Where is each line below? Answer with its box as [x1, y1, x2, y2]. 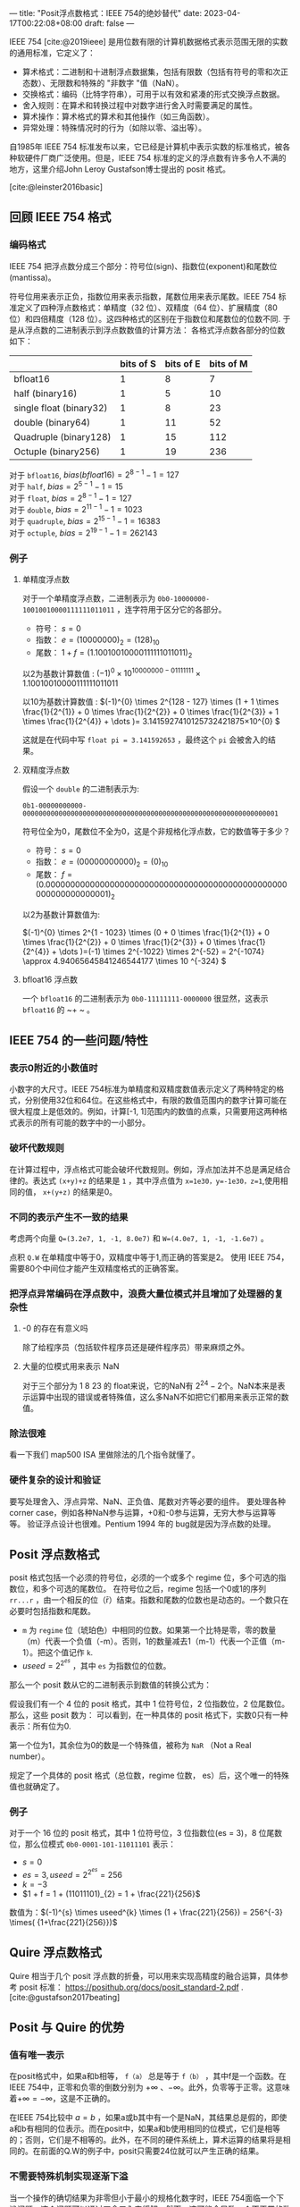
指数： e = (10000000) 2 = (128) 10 [35, 634, 160, 647]
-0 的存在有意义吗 [21, 1323, 89, 1334]
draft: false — [84, 18, 135, 29]
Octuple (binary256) [13, 445, 101, 458]
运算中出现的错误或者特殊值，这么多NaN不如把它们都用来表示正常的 [29, 1391, 281, 1402]
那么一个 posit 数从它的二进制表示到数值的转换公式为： [9, 1679, 212, 1690]
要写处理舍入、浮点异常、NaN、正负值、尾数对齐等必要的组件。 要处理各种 [9, 1496, 286, 1507]
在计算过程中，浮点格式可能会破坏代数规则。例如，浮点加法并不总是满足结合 [9, 1163, 291, 1174]
